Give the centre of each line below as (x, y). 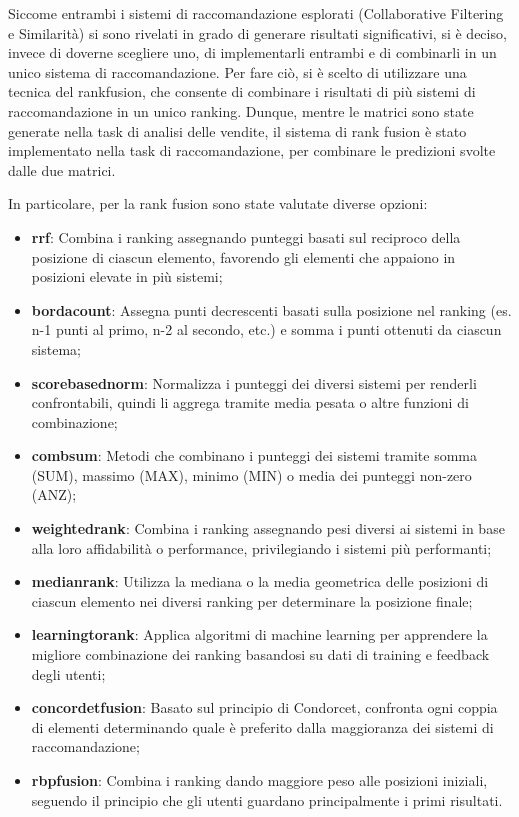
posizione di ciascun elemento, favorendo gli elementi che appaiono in (243, 256)
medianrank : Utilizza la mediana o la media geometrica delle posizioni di (260, 581)
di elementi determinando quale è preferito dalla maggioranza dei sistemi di (262, 726)
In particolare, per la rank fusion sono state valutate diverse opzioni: (218, 203)
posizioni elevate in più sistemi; (127, 276)
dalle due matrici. (62, 169)
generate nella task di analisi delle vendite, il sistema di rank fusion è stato (237, 130)
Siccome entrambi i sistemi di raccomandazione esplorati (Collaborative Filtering (256, 13)
